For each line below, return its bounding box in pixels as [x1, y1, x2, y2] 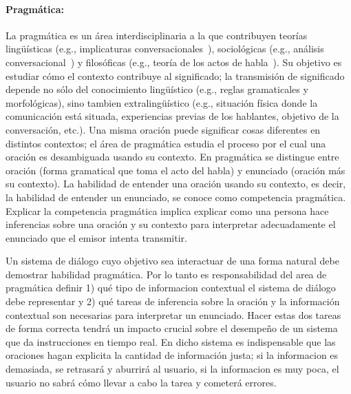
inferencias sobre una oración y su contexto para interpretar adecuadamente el [6, 217, 336, 231]
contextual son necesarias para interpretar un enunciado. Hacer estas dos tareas [6, 307, 341, 322]
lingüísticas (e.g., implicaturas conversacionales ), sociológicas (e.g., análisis [6, 41, 324, 56]
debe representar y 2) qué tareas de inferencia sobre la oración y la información [6, 294, 340, 309]
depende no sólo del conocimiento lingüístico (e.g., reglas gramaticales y [6, 82, 308, 96]
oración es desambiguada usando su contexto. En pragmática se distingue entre [6, 149, 339, 164]
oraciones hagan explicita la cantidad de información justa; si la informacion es [6, 348, 339, 362]
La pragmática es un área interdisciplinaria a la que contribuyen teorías [6, 28, 308, 42]
